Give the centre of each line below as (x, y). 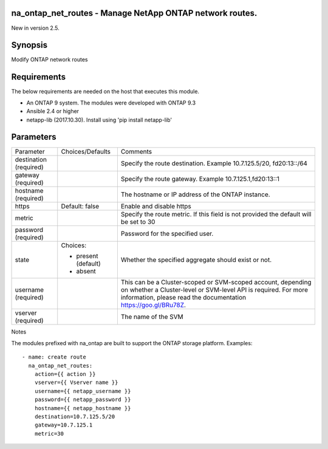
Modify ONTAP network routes (50, 60)
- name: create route (54, 357)
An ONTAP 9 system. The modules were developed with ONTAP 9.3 (111, 103)
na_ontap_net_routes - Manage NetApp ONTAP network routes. (134, 13)
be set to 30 (138, 222)
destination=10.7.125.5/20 (75, 416)
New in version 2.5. (36, 28)
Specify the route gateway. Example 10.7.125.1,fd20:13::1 (200, 179)
